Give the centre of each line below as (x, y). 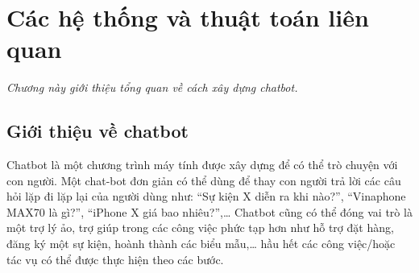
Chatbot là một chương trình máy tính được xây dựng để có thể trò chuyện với (202, 165)
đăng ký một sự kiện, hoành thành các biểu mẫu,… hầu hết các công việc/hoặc (201, 244)
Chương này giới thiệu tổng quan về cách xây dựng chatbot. (152, 87)
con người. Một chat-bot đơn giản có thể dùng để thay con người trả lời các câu (204, 180)
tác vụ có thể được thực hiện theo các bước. (115, 259)
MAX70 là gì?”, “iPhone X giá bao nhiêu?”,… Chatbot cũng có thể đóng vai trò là (209, 211)
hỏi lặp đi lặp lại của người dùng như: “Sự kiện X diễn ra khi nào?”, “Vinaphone (206, 196)
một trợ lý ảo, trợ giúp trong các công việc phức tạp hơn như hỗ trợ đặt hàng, (200, 227)
